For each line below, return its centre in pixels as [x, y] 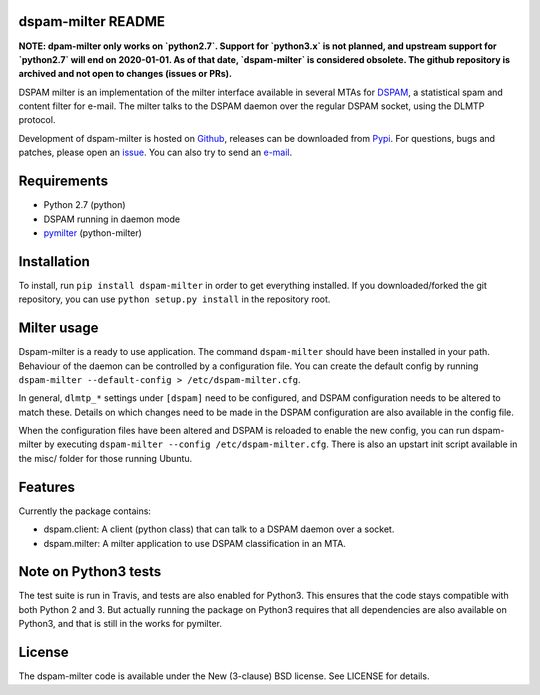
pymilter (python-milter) [92, 232]
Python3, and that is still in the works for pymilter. [120, 624]
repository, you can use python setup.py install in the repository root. [174, 299]
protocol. [37, 120]
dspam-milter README [91, 21]
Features [46, 486]
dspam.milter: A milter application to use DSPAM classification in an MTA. [195, 543]
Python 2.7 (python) [84, 205]
